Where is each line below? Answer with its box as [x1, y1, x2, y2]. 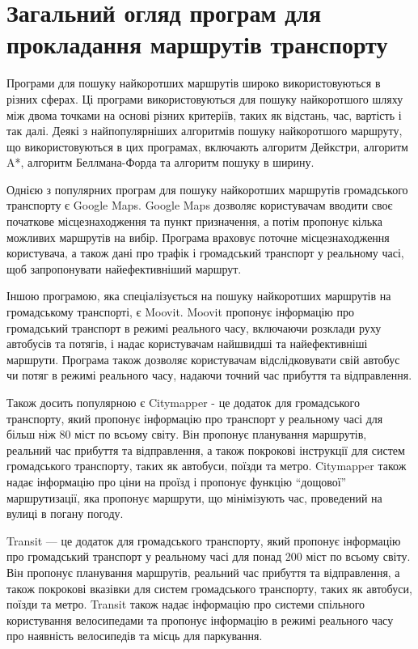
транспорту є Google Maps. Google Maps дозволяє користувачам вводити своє [6, 197, 393, 214]
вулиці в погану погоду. [6, 505, 124, 522]
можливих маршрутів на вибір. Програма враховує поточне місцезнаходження [6, 228, 390, 245]
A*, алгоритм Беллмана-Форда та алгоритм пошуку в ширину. [6, 154, 315, 171]
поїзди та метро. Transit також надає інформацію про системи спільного [6, 596, 365, 613]
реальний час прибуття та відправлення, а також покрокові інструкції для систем [6, 441, 405, 458]
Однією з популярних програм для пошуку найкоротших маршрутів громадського [6, 180, 408, 197]
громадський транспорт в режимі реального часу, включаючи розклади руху [6, 319, 382, 336]
